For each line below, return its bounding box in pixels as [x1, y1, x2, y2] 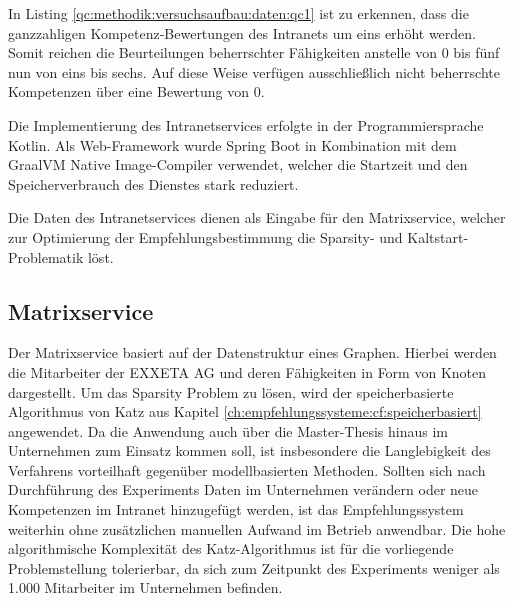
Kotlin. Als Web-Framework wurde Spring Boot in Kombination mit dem [8, 134, 457, 155]
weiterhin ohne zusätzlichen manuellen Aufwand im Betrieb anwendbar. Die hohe [8, 518, 506, 539]
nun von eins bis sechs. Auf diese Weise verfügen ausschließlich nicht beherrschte [8, 61, 500, 82]
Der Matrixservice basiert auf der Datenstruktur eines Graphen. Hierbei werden [8, 342, 497, 363]
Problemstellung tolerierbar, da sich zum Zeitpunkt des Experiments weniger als [8, 557, 500, 578]
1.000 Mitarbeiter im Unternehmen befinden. [8, 577, 283, 598]
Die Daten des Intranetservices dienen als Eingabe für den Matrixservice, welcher [8, 207, 506, 228]
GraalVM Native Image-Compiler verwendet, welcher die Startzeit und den [8, 154, 468, 175]
